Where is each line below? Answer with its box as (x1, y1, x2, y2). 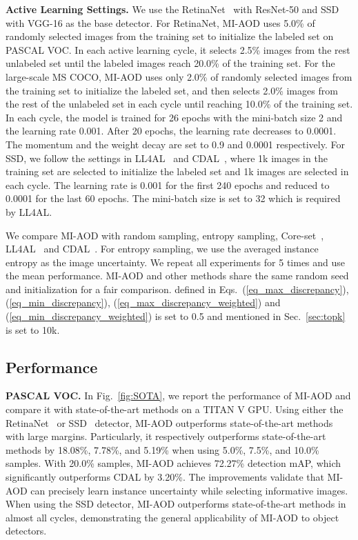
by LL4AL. (6, 204, 52, 219)
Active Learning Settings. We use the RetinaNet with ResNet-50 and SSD (6, 2, 339, 16)
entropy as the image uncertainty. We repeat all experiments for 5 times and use (6, 254, 346, 269)
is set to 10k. (6, 322, 60, 337)
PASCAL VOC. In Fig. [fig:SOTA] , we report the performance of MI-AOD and (6, 388, 351, 403)
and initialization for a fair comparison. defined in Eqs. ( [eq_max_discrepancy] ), (6, 281, 349, 296)
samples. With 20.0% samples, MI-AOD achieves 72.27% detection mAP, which (6, 456, 341, 470)
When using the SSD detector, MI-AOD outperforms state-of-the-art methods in (6, 497, 346, 511)
